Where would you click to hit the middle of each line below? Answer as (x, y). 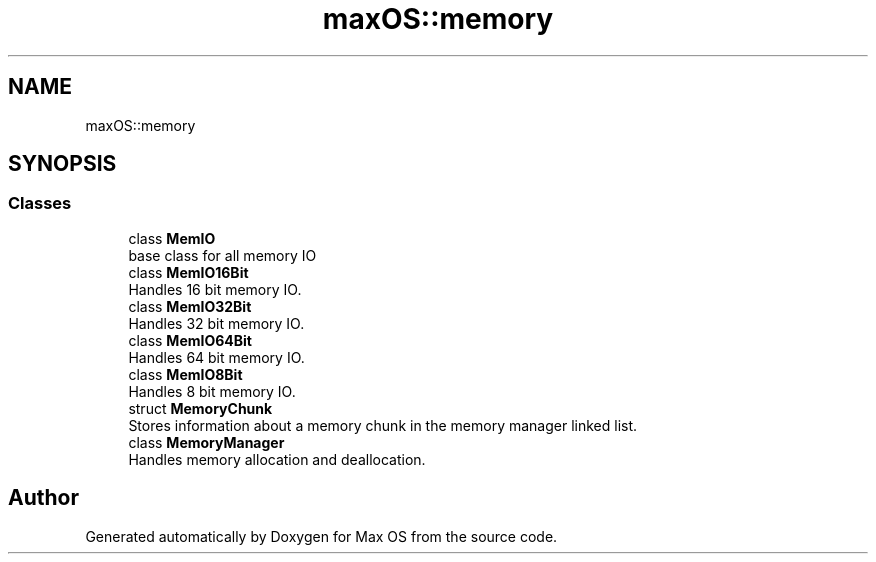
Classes (40, 203)
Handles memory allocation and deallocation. (277, 459)
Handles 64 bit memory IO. (216, 357)
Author (43, 498)
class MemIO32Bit (190, 306)
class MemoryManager (206, 442)
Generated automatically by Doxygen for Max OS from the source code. (321, 536)
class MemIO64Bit (190, 340)
